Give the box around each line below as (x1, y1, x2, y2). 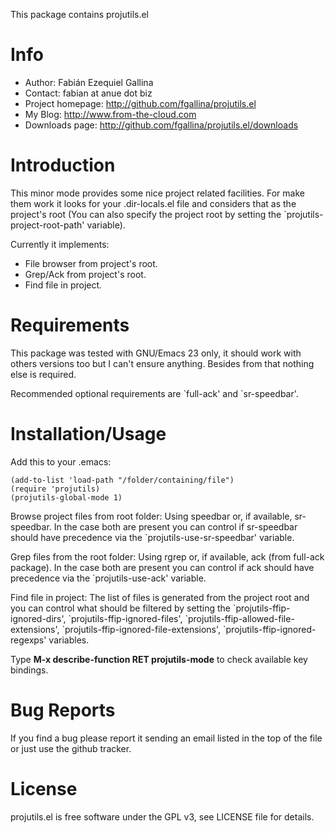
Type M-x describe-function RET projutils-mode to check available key (10, 653, 308, 665)
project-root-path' (10, 219, 85, 231)
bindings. (10, 664, 49, 676)
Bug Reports (10, 699, 116, 721)
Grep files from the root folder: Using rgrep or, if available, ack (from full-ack (10, 550, 325, 563)
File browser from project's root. (24, 257, 158, 269)
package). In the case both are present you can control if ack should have (10, 561, 315, 573)
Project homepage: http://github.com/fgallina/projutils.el (24, 97, 257, 109)
